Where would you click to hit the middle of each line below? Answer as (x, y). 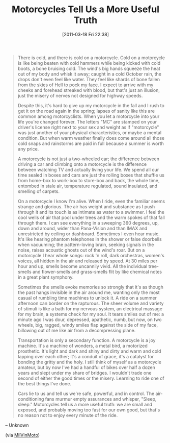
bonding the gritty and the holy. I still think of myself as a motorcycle (90, 362)
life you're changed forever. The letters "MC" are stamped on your (87, 121)
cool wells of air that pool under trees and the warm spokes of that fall (91, 217)
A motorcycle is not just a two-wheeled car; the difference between (88, 159)
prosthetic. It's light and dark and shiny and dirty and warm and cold (89, 351)
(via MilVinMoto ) (22, 435)
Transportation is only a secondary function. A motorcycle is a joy (87, 340)
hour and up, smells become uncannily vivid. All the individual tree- (88, 266)
